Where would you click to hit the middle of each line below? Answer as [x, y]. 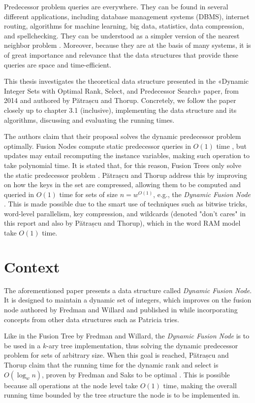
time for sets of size [89, 194]
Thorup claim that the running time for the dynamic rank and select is [111, 364]
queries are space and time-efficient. [58, 64]
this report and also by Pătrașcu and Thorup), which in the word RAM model [122, 223]
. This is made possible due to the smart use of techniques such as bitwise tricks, [126, 204]
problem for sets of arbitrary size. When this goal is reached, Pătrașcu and [116, 355]
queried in [19, 194]
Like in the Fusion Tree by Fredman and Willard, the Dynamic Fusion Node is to [127, 336]
